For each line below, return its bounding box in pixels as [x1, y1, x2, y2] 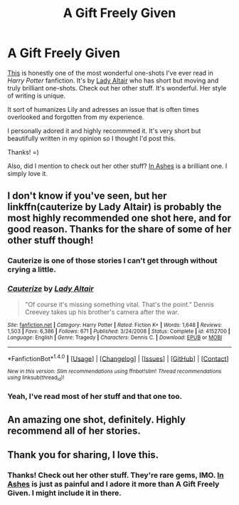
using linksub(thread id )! [7, 374, 65, 382]
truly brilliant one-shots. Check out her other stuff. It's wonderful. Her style [7, 83, 227, 92]
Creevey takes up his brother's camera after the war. [24, 308, 179, 316]
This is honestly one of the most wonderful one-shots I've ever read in [7, 68, 213, 77]
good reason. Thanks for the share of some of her [7, 223, 232, 236]
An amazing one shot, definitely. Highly [7, 413, 186, 425]
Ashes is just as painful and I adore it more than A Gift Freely [7, 479, 220, 489]
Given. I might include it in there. [7, 488, 122, 498]
